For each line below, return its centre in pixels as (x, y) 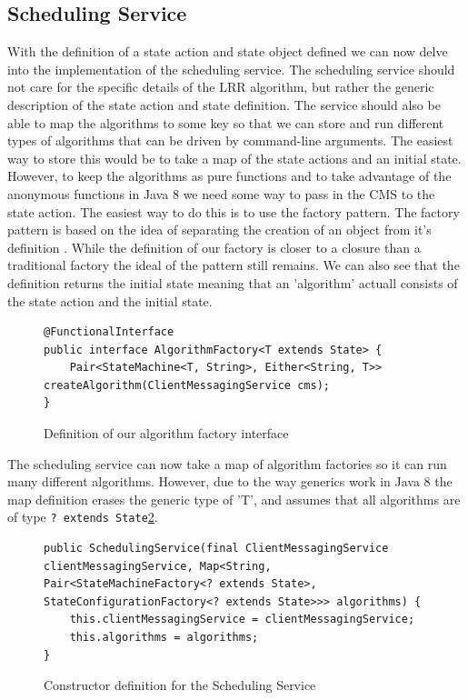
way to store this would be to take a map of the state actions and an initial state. (234, 158)
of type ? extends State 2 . (83, 517)
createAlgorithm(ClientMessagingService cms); (187, 385)
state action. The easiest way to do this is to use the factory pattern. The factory (234, 211)
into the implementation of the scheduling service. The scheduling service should (231, 69)
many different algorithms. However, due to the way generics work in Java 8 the (230, 481)
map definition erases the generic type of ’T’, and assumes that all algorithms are (234, 499)
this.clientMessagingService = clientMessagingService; (242, 620)
